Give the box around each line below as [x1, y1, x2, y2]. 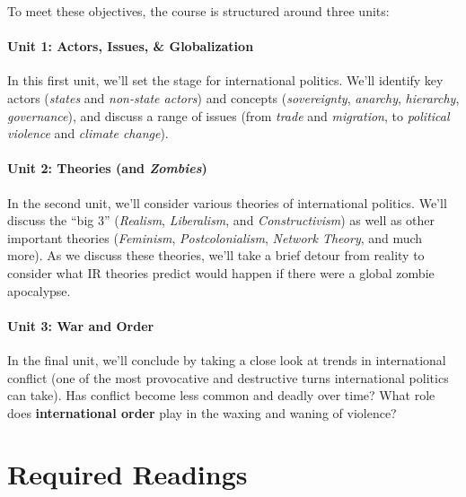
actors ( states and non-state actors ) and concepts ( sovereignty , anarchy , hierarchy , [7, 88, 460, 107]
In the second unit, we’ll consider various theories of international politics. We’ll [7, 193, 447, 212]
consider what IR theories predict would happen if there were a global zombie [7, 263, 435, 282]
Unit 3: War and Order [7, 316, 154, 335]
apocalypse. [7, 281, 71, 300]
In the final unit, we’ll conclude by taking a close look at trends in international [7, 350, 446, 369]
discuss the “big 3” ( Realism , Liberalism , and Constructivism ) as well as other [7, 211, 435, 230]
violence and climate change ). [7, 124, 169, 143]
